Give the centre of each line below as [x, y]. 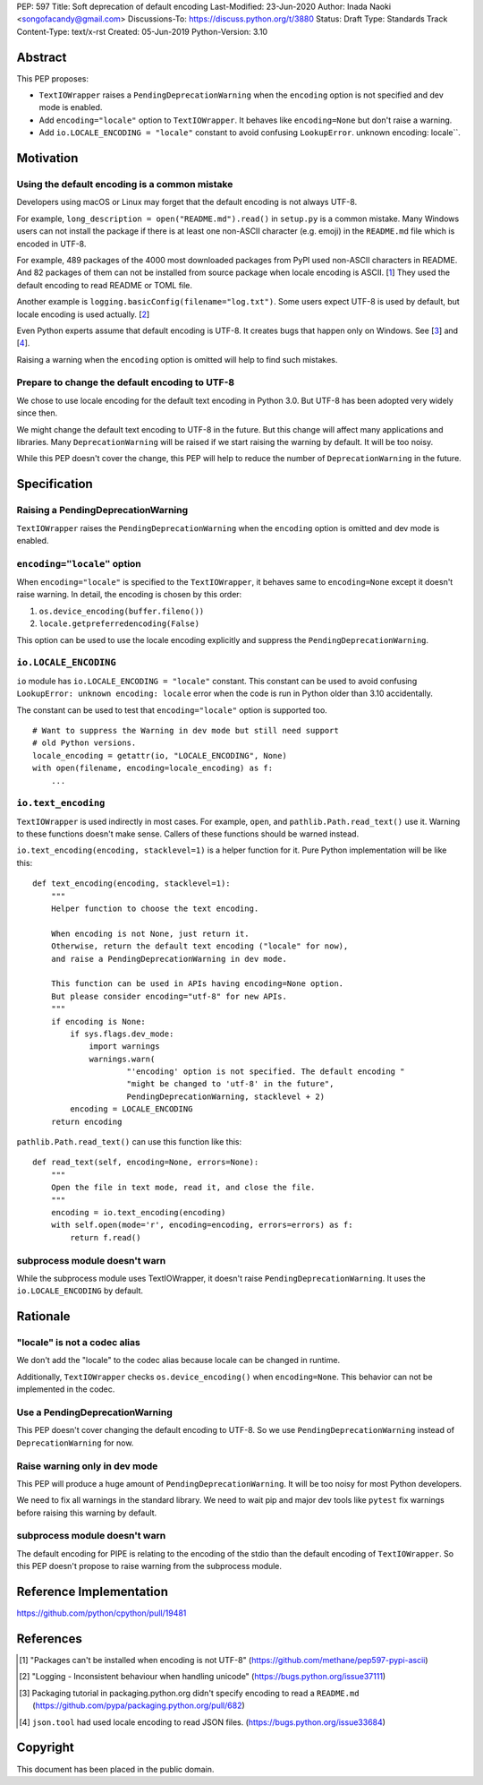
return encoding [86, 1121]
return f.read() [106, 1237]
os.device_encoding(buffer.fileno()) [122, 611]
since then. [37, 413]
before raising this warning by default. [87, 1513]
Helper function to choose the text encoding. [155, 909]
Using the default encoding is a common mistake [125, 185]
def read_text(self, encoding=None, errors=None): [146, 1163]
